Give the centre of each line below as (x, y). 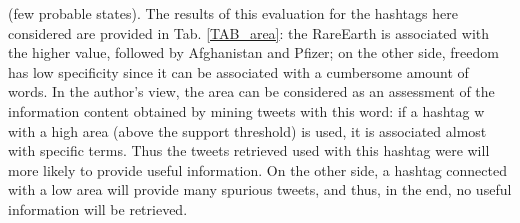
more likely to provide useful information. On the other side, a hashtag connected (257, 169)
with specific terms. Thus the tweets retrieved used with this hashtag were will (249, 150)
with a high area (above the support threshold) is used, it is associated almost (247, 130)
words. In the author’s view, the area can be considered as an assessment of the (251, 91)
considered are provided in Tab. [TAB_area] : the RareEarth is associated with (249, 32)
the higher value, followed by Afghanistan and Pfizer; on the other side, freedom (253, 52)
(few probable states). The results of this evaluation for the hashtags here (233, 13)
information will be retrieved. (98, 208)
